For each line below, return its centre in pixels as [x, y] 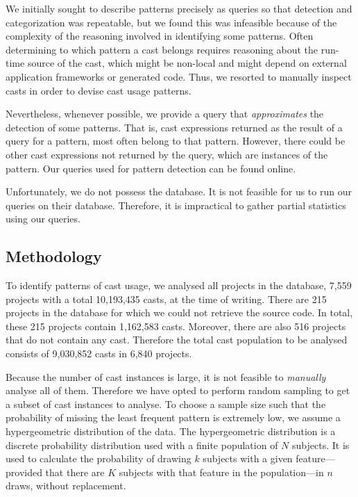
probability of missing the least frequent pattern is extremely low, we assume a [173, 417]
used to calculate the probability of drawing [99, 458]
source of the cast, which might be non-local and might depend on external [187, 63]
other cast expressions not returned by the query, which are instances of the [167, 154]
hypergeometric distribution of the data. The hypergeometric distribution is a [171, 431]
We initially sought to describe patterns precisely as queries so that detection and [179, 8]
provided [24, 472]
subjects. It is [321, 445]
